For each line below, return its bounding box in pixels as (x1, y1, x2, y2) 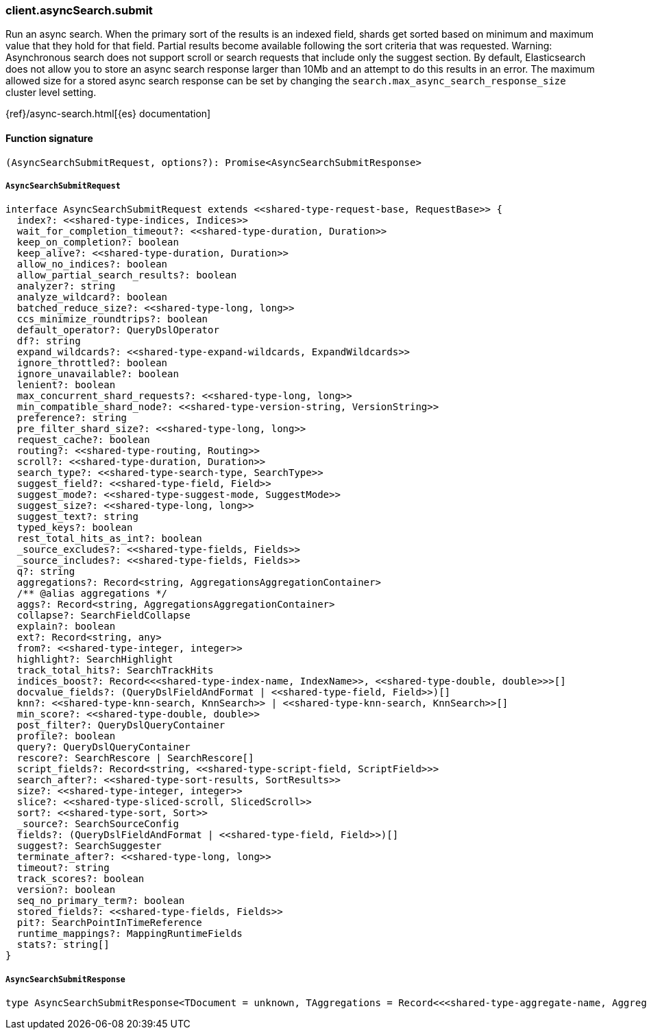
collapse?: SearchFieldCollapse (16, 610, 191, 621)
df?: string (16, 335, 81, 347)
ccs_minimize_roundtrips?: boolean (16, 313, 208, 325)
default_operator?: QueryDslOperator (16, 324, 219, 336)
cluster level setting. (5, 86, 97, 99)
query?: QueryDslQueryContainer (16, 741, 191, 753)
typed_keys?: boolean (16, 522, 133, 534)
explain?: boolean (16, 621, 116, 632)
